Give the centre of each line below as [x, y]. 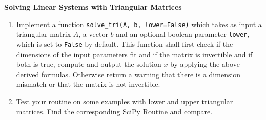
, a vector [93, 34]
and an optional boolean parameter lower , [183, 34]
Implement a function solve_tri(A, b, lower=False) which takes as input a [139, 24]
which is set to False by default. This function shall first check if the [125, 44]
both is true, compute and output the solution [89, 64]
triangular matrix [44, 34]
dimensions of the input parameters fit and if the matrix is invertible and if [134, 54]
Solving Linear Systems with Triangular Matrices [93, 7]
